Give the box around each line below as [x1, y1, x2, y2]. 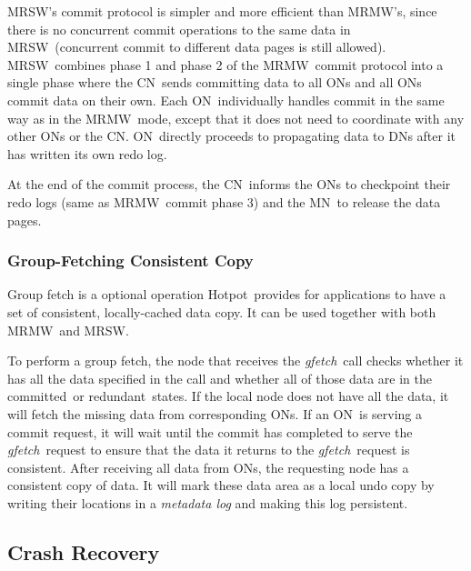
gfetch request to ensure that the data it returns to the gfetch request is [7, 440, 410, 459]
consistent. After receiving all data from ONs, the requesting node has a [7, 457, 409, 476]
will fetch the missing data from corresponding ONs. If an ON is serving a [7, 404, 423, 423]
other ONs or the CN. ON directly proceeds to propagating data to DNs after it [7, 126, 456, 145]
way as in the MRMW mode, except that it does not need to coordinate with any [7, 108, 465, 127]
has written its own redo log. [7, 144, 167, 163]
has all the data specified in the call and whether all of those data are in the [7, 368, 432, 387]
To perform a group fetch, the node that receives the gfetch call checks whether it [7, 351, 464, 370]
